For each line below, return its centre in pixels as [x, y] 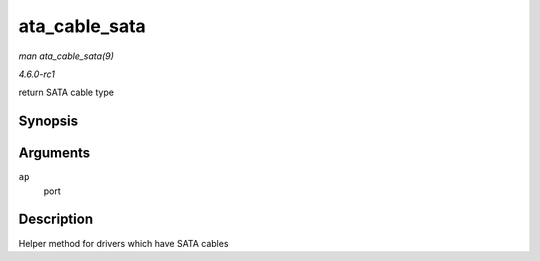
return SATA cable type [66, 92]
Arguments [54, 153]
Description [56, 219]
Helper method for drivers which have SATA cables [123, 243]
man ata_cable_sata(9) [66, 56]
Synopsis [48, 121]
